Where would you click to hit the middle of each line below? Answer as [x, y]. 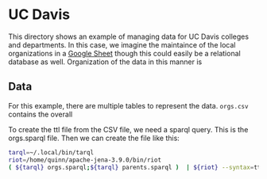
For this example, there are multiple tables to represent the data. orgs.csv [128, 105]
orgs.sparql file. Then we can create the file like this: [94, 138]
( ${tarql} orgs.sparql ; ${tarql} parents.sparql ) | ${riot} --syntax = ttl [136, 167]
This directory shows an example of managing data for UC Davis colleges [128, 36]
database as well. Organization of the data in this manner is [105, 62]
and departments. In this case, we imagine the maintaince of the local [122, 44]
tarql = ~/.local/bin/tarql [51, 152]
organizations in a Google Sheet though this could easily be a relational [124, 53]
